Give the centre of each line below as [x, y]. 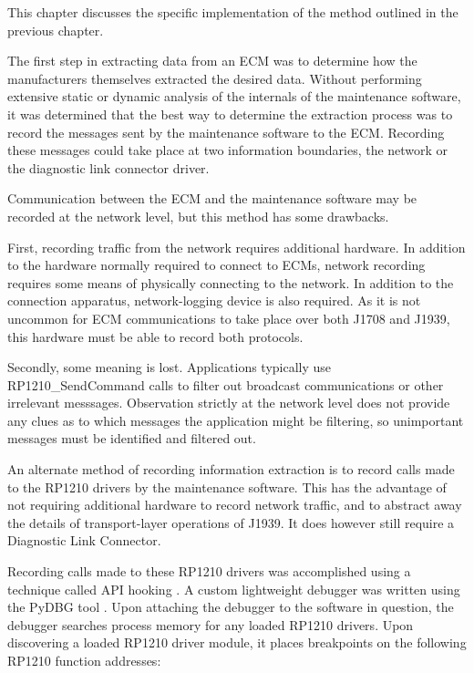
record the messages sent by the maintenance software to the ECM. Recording [226, 132]
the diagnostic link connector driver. [108, 167]
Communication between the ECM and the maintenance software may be [212, 198]
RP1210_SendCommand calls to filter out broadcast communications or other [226, 384]
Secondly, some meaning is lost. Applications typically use [170, 367]
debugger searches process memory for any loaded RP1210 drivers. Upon [211, 624]
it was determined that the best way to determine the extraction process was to [230, 114]
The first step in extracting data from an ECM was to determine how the [212, 61]
